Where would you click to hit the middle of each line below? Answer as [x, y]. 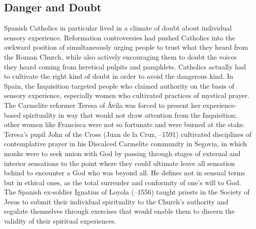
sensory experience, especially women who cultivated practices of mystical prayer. [127, 95]
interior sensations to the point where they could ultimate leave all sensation [120, 163]
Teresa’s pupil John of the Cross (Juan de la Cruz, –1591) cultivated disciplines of [128, 134]
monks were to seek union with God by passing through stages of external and [122, 153]
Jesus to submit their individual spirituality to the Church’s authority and [116, 201]
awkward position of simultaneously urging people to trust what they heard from [126, 47]
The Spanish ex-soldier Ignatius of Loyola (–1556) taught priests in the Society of [127, 192]
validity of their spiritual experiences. [60, 221]
